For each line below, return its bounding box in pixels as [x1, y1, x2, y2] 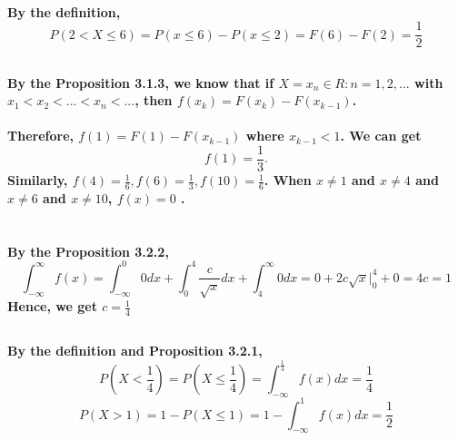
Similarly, [7, 171, 68, 190]
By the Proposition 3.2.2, [7, 241, 169, 260]
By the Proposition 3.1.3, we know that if [7, 73, 274, 92]
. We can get [340, 126, 422, 145]
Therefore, [7, 126, 74, 145]
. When [264, 171, 312, 190]
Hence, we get [7, 297, 97, 316]
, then [134, 91, 173, 110]
